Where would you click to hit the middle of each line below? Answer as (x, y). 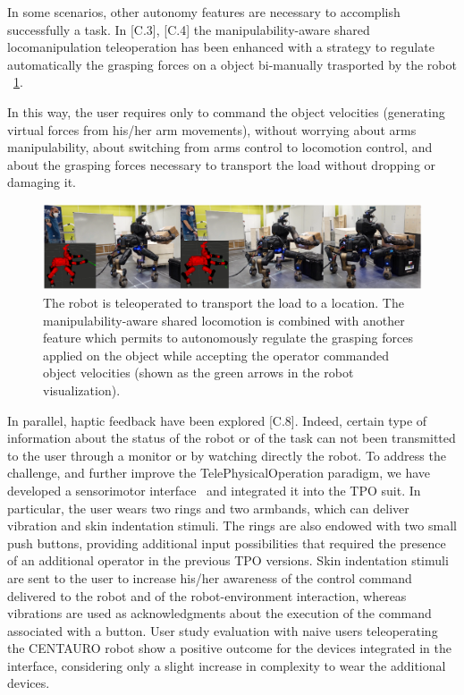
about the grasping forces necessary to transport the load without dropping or (222, 164)
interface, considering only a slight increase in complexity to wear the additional (227, 665)
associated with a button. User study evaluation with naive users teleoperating (223, 630)
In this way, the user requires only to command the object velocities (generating (226, 111)
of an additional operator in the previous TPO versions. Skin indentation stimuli (228, 560)
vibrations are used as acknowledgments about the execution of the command (219, 613)
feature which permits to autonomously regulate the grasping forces (228, 338)
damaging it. (42, 182)
